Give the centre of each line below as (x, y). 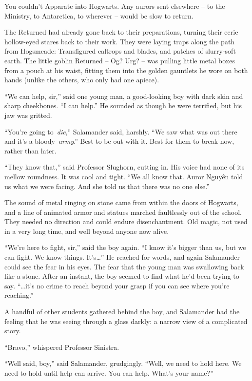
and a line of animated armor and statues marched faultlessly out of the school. (123, 212)
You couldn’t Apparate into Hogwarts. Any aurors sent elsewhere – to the (115, 6)
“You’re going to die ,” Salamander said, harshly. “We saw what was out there (121, 131)
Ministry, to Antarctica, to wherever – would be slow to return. (99, 15)
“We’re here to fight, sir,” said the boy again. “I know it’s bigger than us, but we (125, 247)
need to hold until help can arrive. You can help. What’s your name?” (109, 373)
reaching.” (19, 295)
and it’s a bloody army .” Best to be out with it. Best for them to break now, (119, 141)
